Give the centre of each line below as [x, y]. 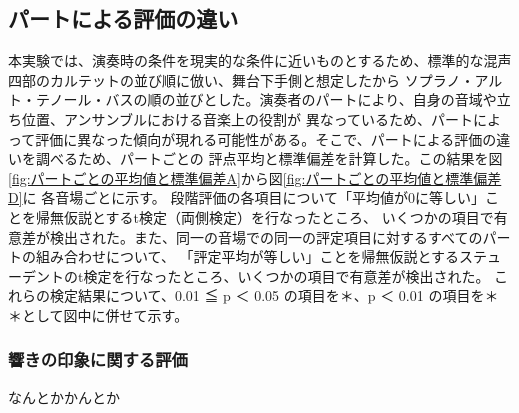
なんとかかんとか [64, 396]
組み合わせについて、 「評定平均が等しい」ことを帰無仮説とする [247, 256]
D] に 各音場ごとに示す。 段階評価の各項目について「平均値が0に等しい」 [247, 197]
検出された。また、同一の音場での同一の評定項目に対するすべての [266, 236]
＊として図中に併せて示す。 [98, 314]
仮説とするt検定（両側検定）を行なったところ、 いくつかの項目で [278, 216]
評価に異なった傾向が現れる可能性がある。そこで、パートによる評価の [266, 138]
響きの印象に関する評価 [98, 359]
